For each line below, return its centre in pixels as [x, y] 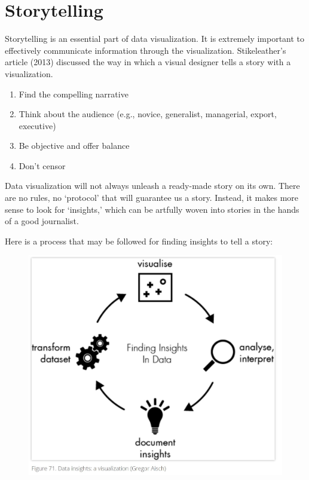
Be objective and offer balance [74, 146]
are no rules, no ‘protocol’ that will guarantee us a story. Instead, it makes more [152, 198]
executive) [37, 125]
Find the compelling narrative [74, 94]
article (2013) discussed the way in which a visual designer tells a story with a [148, 62]
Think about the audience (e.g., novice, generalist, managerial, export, [148, 114]
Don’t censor [42, 165]
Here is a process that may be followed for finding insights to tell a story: [139, 241]
